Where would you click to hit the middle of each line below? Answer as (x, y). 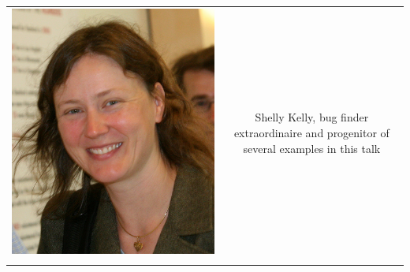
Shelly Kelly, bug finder (312, 117)
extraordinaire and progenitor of (311, 133)
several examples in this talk (312, 148)
